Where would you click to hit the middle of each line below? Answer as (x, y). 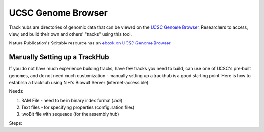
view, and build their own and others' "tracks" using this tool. (70, 34)
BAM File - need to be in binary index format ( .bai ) (72, 100)
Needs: (16, 91)
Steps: (15, 123)
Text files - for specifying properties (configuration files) (78, 107)
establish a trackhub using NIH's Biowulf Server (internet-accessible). (79, 83)
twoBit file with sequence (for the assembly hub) (70, 114)
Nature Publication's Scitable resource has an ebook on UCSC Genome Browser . (90, 43)
